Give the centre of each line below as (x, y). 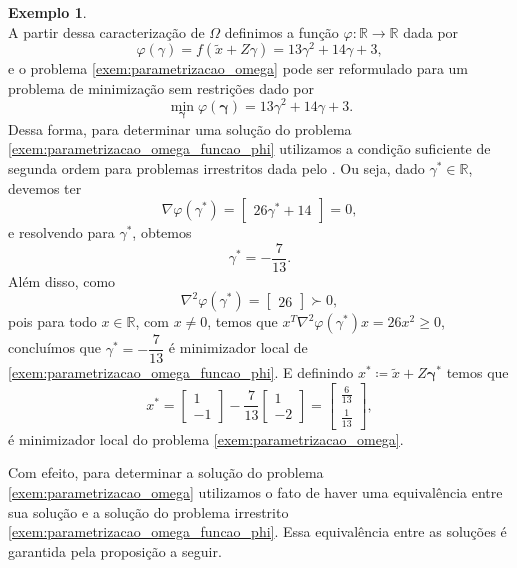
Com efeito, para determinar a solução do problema (166, 472)
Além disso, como (62, 280)
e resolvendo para (61, 232)
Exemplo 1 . (47, 12)
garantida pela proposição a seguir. (115, 550)
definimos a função (281, 31)
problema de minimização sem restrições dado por (161, 87)
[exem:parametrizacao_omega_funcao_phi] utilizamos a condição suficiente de (249, 148)
